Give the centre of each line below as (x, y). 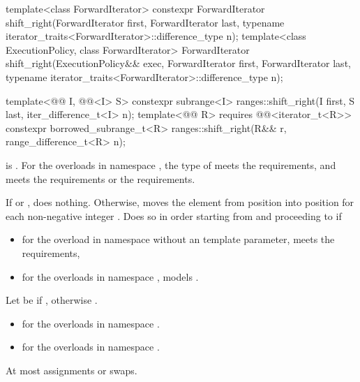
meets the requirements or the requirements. (100, 178)
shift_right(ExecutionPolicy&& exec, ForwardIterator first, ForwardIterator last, (178, 63)
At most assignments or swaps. (72, 370)
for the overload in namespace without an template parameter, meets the (178, 239)
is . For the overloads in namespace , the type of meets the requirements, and (171, 164)
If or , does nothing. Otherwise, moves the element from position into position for (180, 202)
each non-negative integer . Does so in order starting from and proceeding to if (174, 215)
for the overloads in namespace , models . (110, 276)
